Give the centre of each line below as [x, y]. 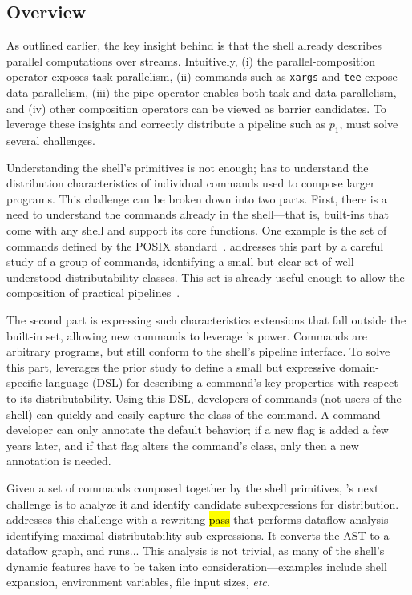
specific [24, 382]
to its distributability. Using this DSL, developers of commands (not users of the [204, 398]
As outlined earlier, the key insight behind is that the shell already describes [194, 45]
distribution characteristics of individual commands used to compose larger [191, 183]
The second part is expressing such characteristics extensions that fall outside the [206, 319]
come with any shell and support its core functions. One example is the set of [197, 230]
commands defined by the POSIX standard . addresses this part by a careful [195, 245]
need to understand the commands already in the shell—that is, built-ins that [198, 214]
